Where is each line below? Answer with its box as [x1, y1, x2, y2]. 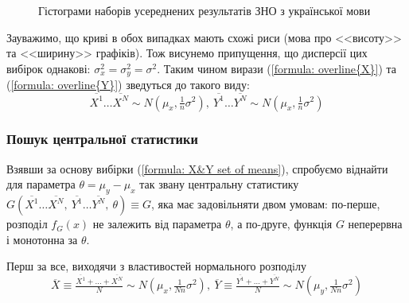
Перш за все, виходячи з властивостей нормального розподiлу [6, 258, 306, 274]
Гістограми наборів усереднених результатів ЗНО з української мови [38, 2, 371, 18]
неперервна [348, 216, 403, 232]
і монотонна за [6, 231, 78, 247]
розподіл [6, 216, 48, 232]
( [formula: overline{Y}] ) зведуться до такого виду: [6, 76, 250, 93]
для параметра [6, 176, 76, 192]
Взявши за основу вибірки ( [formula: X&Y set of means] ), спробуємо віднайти [6, 160, 388, 177]
